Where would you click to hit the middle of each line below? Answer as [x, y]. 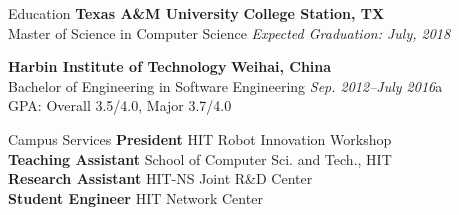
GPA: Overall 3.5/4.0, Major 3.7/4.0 [120, 105]
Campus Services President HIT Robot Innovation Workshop [200, 138]
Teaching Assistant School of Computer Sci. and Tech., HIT [200, 158]
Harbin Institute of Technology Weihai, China [170, 66]
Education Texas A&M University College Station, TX [196, 13]
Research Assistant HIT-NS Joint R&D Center [160, 178]
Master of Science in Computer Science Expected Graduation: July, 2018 [229, 32]
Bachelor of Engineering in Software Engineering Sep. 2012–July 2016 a [225, 85]
